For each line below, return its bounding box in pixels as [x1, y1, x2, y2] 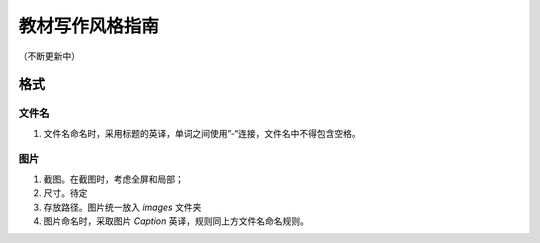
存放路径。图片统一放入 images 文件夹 [43, 201, 202, 213]
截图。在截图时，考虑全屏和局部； [43, 173, 184, 185]
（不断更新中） [18, 50, 80, 62]
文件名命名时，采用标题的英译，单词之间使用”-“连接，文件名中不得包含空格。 [43, 127, 362, 139]
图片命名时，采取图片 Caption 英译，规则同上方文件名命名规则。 [43, 215, 309, 227]
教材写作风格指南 [18, 15, 160, 37]
